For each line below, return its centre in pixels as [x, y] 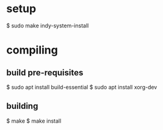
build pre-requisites [45, 73]
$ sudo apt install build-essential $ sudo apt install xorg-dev [82, 87]
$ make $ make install [34, 121]
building [22, 106]
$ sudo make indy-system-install [48, 26]
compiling [32, 50]
